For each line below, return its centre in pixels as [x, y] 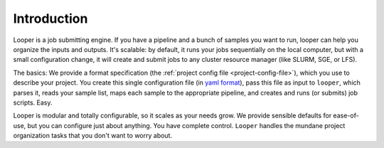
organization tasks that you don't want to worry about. [92, 136]
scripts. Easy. [33, 102]
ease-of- [346, 116]
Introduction [50, 18]
